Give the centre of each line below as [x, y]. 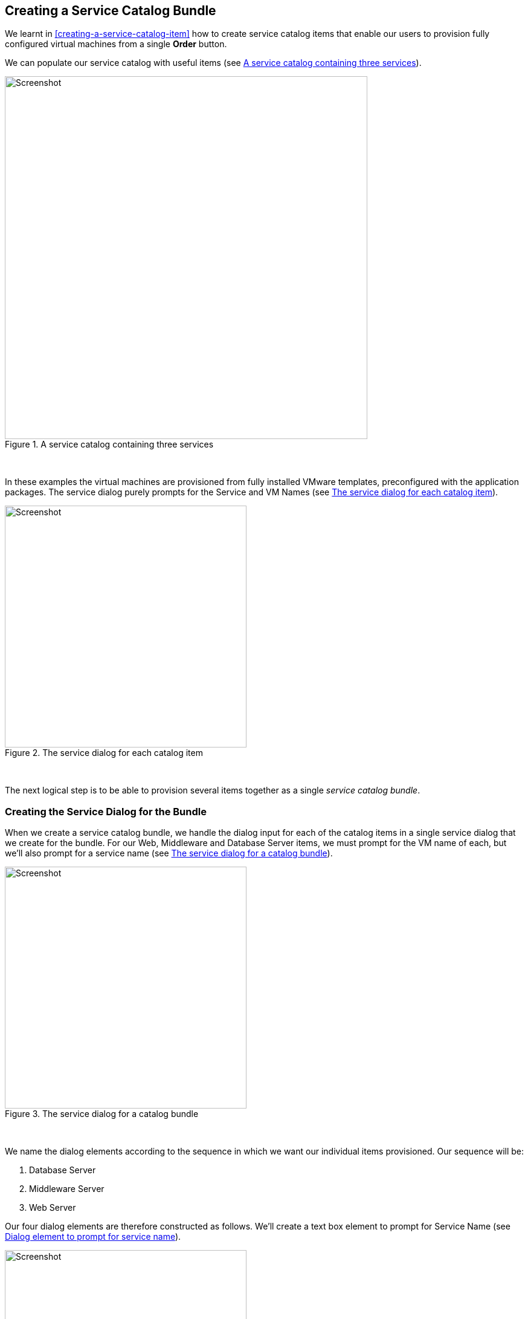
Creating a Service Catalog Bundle [111, 11]
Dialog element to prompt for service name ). [93, 1237]
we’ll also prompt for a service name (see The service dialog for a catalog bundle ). [169, 853]
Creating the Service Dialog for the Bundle [106, 811]
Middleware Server [67, 1189]
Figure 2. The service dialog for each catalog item [104, 753]
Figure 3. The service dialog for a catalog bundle [102, 1114]
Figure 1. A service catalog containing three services [109, 445]
